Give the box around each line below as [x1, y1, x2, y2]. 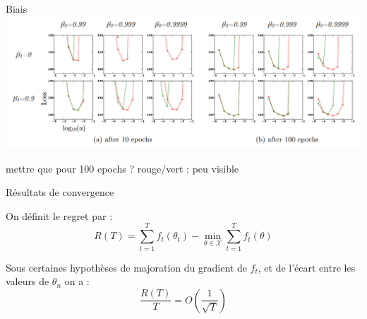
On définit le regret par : [6, 208, 113, 223]
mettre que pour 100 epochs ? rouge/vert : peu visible [6, 161, 239, 175]
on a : [64, 274, 90, 289]
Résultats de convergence [6, 185, 114, 199]
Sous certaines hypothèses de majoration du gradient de [6, 260, 247, 274]
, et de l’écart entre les [258, 260, 356, 274]
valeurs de [6, 274, 49, 289]
